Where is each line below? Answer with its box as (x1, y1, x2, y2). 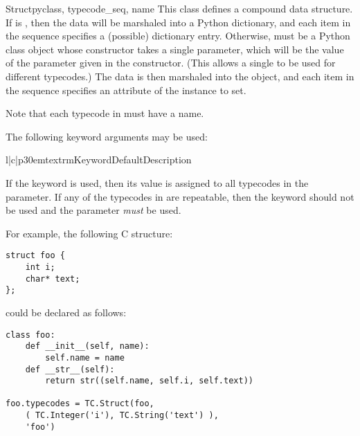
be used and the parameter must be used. (6, 203, 181, 217)
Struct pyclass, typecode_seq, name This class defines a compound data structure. (6, 1, 353, 15)
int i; (25, 262, 55, 272)
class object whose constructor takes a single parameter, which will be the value (6, 42, 344, 56)
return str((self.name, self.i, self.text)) (45, 376, 253, 386)
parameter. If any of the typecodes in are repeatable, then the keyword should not (6, 189, 354, 203)
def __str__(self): (25, 364, 115, 374)
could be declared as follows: (6, 305, 127, 319)
